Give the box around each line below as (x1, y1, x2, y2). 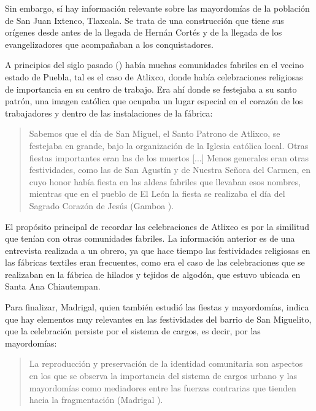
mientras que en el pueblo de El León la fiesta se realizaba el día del (29, 187, 285, 200)
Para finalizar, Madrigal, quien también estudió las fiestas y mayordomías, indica (5, 301, 309, 313)
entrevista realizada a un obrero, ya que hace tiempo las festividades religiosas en (5, 244, 310, 256)
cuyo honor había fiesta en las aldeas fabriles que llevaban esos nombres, (29, 175, 301, 188)
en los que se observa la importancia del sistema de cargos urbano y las (29, 369, 297, 382)
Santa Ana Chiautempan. (5, 280, 101, 293)
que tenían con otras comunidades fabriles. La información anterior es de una (5, 232, 295, 245)
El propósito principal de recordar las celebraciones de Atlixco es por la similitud (5, 220, 309, 232)
